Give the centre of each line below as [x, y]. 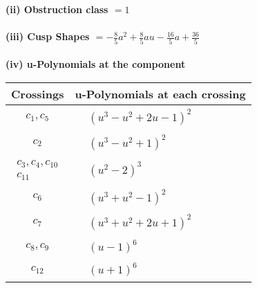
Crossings [38, 93]
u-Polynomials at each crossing [160, 93]
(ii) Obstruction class [57, 9]
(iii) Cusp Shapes [48, 36]
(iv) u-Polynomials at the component [96, 64]
